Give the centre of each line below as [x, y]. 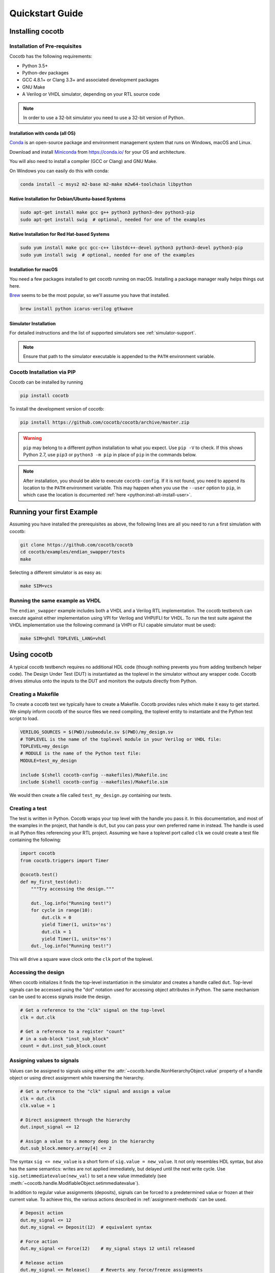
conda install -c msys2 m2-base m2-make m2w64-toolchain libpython [106, 184]
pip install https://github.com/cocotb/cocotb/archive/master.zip [105, 422]
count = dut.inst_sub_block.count [63, 1046]
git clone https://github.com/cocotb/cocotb [77, 545]
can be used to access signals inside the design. [60, 997]
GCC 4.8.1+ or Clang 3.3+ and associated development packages [90, 80]
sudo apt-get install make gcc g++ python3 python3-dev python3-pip [107, 212]
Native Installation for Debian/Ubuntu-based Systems [67, 199]
